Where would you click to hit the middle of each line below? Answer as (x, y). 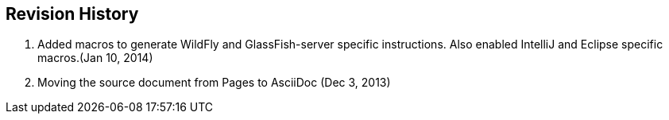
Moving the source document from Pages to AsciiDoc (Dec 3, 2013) (214, 83)
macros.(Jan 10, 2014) (95, 58)
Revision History (72, 14)
